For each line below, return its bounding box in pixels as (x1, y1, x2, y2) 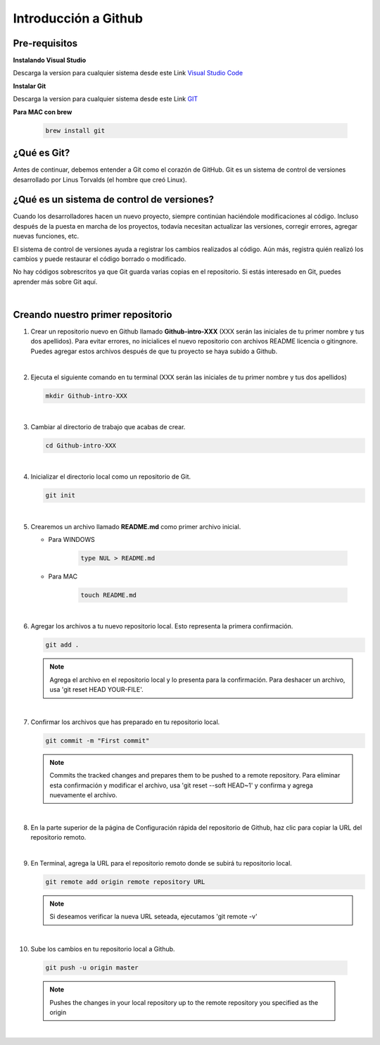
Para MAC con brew (13, 108, 72, 116)
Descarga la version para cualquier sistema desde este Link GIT (13, 95, 198, 103)
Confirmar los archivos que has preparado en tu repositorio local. (30, 718, 220, 726)
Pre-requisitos (13, 37, 78, 49)
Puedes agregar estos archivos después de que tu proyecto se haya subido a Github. (30, 347, 278, 355)
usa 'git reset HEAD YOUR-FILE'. (49, 685, 144, 694)
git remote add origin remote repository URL (45, 878, 205, 886)
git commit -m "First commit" (45, 736, 150, 745)
